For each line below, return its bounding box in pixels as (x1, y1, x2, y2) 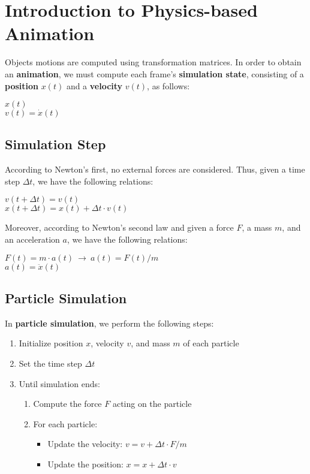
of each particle (183, 337, 239, 349)
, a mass (242, 221, 272, 234)
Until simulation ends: (19, 377, 100, 390)
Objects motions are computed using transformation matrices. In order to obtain (5, 56, 302, 68)
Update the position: (47, 458, 124, 470)
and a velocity (66, 79, 123, 92)
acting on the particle (112, 397, 192, 410)
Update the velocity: (47, 437, 123, 450)
